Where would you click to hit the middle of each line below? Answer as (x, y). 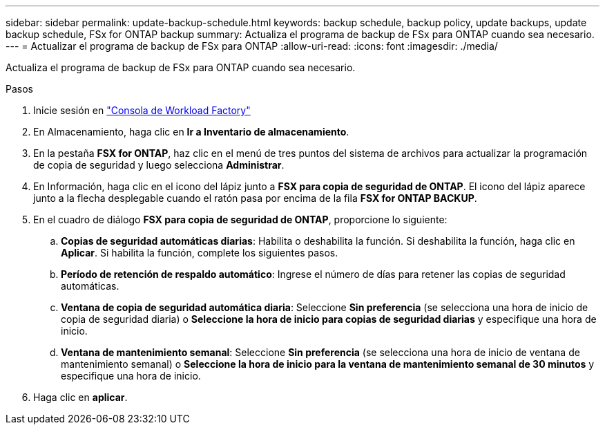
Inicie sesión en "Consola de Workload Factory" (142, 110)
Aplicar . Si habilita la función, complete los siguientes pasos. (200, 253)
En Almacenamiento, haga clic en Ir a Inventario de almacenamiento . (191, 132)
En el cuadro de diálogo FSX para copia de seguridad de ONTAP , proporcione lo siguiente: (240, 219)
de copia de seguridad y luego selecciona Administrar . (159, 165)
